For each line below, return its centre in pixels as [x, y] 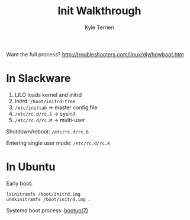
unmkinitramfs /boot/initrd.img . [49, 199]
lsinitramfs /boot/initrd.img [44, 194]
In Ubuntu [31, 167]
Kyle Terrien [99, 27]
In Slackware [38, 79]
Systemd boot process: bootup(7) [47, 210]
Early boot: [20, 183]
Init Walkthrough [99, 11]
